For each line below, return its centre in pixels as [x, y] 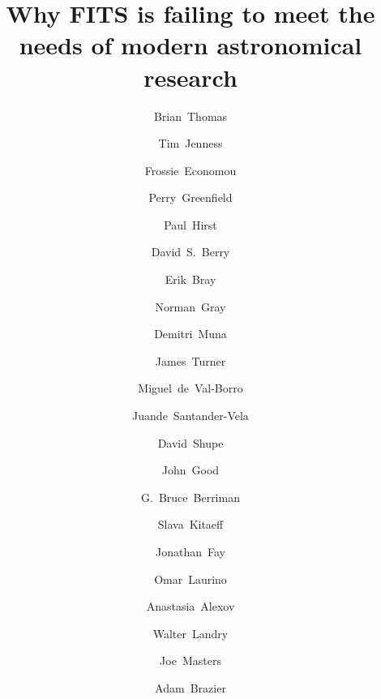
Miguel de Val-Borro [190, 388]
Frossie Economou [190, 170]
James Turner [190, 360]
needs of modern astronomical [190, 45]
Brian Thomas [190, 116]
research [190, 77]
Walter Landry [190, 633]
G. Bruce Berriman [190, 497]
